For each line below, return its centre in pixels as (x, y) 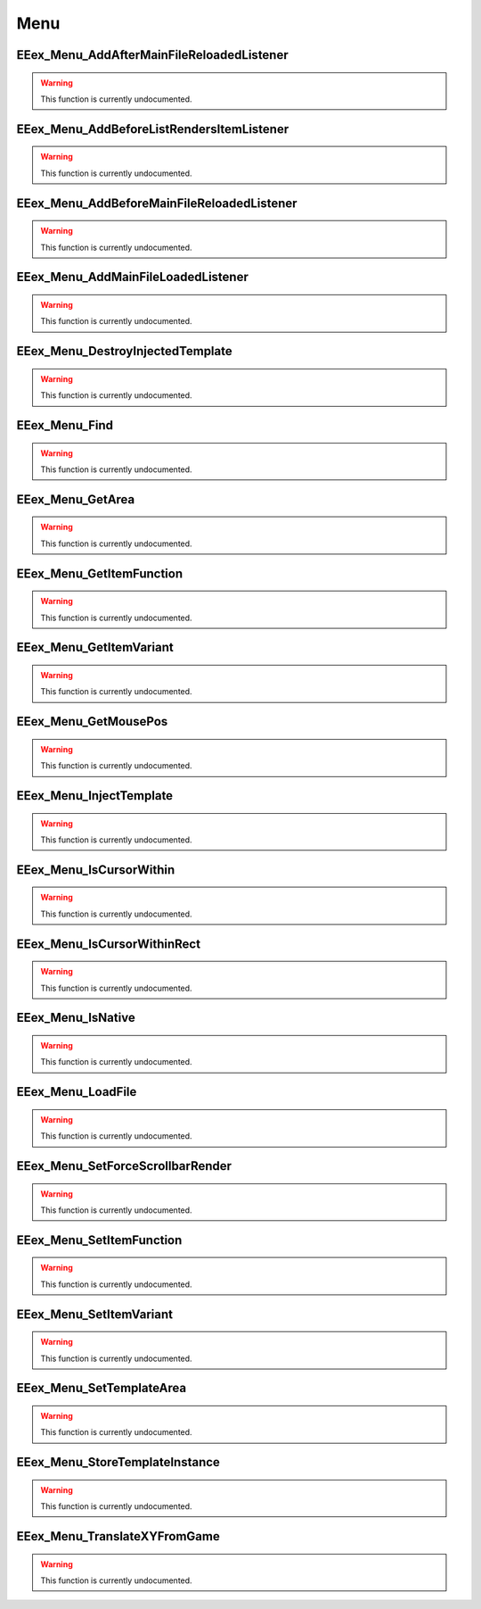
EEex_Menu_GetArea (76, 499)
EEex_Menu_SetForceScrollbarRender (124, 1166)
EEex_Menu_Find (65, 425)
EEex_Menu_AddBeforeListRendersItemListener (153, 129)
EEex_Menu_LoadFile (77, 1092)
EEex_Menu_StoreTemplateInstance (118, 1462)
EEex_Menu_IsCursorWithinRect (108, 944)
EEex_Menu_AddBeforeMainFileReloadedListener (157, 203)
